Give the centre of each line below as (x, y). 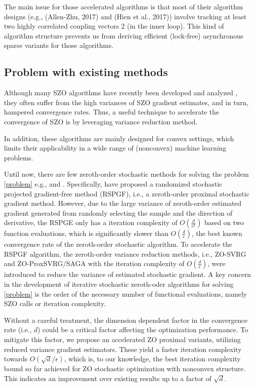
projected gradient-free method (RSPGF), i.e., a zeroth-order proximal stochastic (127, 193)
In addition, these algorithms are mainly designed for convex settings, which (119, 138)
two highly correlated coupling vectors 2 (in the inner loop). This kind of (114, 26)
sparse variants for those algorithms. (59, 45)
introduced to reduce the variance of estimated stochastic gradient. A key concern (127, 274)
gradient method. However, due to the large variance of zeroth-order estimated (123, 203)
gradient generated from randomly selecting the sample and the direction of (118, 213)
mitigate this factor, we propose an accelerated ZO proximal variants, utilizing (122, 339)
